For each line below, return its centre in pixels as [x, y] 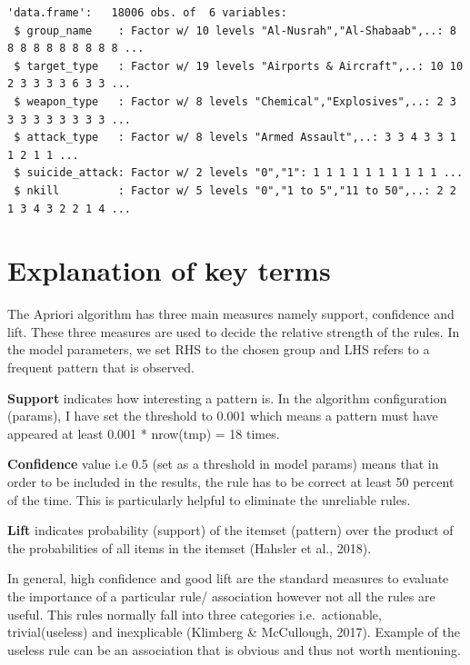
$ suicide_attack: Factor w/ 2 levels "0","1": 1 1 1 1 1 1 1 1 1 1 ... [239, 173]
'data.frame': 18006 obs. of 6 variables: [147, 13]
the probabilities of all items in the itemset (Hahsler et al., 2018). [190, 547]
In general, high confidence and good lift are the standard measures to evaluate [228, 578]
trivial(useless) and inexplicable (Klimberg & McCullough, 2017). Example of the [234, 632]
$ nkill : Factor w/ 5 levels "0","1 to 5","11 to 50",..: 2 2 [235, 190]
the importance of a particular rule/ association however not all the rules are [221, 596]
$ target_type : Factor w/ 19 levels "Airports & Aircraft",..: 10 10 [239, 66]
